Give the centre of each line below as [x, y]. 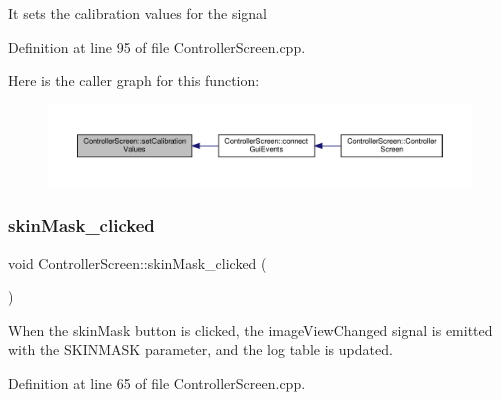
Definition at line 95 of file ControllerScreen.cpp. [157, 46]
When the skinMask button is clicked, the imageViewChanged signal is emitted [250, 329]
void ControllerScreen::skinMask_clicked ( [137, 262]
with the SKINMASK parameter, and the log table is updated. [200, 349]
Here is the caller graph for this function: [134, 80]
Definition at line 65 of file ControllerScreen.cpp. [157, 382]
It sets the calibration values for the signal [137, 13]
